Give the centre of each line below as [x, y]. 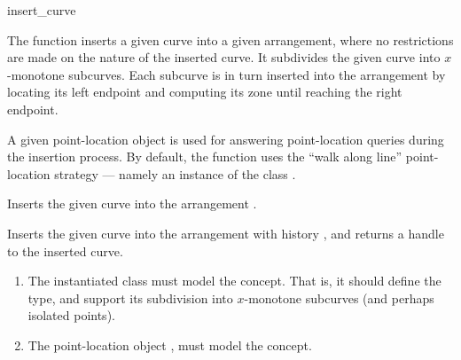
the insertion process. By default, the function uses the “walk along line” [205, 157]
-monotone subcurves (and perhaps [339, 297]
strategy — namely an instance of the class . [175, 173]
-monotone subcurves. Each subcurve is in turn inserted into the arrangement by [227, 74]
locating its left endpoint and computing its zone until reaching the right [205, 92]
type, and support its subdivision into [130, 297]
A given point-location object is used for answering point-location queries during [226, 139]
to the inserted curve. [65, 250]
